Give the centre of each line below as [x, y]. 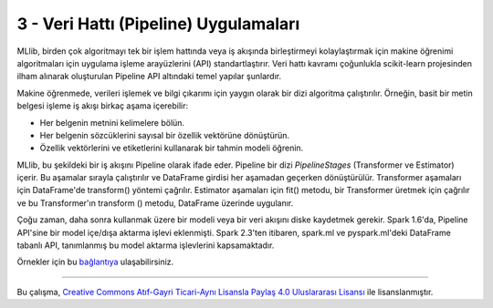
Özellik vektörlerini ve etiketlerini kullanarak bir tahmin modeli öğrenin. [172, 148]
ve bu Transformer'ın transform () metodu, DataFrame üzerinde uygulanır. [155, 203]
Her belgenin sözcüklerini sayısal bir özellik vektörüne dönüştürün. [165, 135]
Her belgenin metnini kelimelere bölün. [112, 122]
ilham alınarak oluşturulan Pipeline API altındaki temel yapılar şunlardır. [149, 77]
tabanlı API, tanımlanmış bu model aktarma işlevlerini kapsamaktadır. [146, 245]
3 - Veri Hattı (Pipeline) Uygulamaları [158, 24]
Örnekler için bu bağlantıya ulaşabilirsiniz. [95, 262]
